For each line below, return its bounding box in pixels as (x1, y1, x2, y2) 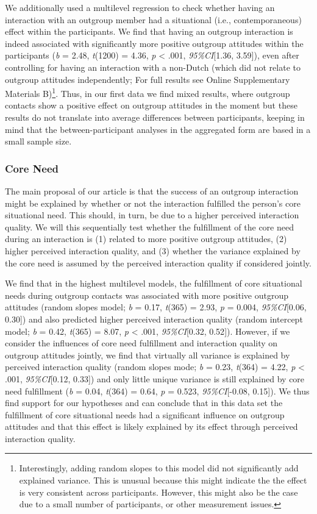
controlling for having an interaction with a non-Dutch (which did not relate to (5, 60, 301, 73)
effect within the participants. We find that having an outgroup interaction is (5, 25, 293, 38)
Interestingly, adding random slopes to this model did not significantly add (19, 462, 299, 474)
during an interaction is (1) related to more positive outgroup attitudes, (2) (5, 232, 287, 245)
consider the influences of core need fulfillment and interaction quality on (5, 337, 278, 349)
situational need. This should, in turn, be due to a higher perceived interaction (5, 209, 299, 221)
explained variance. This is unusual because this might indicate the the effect (19, 474, 307, 487)
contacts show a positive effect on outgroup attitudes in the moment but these (5, 99, 297, 112)
